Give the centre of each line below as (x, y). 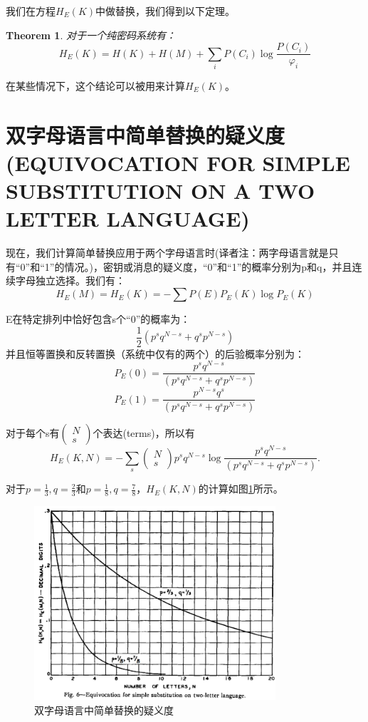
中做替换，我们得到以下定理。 (165, 11)
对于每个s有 (33, 433)
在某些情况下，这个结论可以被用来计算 (95, 85)
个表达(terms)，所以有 (144, 433)
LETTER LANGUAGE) (128, 218)
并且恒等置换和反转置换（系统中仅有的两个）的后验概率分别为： (155, 353)
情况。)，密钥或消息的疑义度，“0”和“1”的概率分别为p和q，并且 (208, 266)
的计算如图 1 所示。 (241, 489)
